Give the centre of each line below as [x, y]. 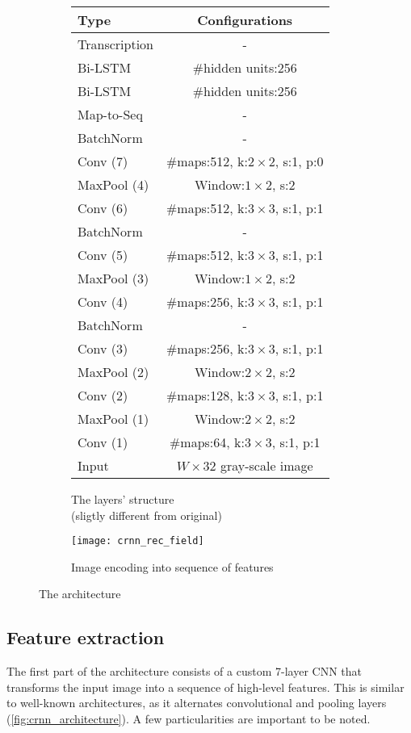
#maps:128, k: [207, 395]
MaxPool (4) [113, 184]
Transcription [115, 44]
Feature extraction [86, 637]
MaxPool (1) [113, 419]
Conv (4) [103, 302]
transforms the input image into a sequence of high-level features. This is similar [205, 687]
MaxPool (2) [113, 372]
